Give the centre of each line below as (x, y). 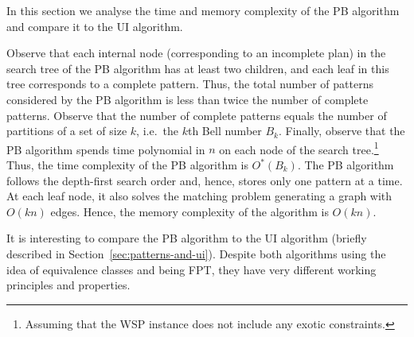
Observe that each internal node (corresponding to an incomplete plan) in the (196, 53)
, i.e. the (158, 131)
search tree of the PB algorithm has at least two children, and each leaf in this (198, 68)
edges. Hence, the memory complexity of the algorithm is (189, 211)
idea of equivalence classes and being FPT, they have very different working (191, 269)
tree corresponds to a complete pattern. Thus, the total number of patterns (190, 84)
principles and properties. (68, 285)
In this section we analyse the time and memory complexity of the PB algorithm (203, 10)
